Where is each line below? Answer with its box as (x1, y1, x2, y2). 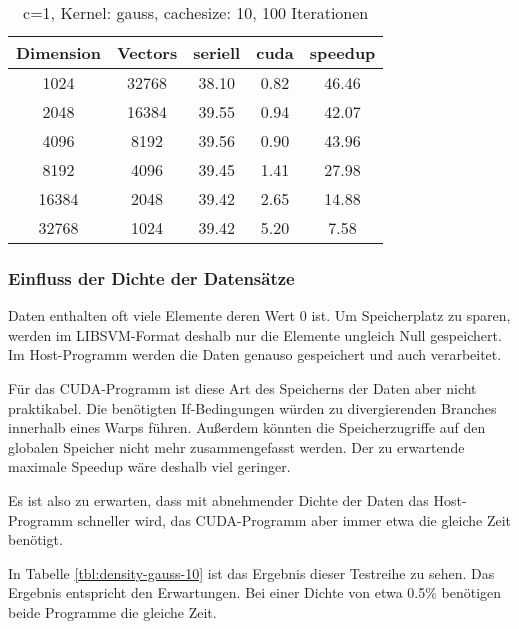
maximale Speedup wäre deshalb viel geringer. (8, 456, 291, 477)
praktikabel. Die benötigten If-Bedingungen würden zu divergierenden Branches (8, 397, 497, 418)
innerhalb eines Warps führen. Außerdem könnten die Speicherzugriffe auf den (8, 417, 486, 438)
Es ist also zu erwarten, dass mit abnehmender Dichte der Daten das (8, 489, 429, 510)
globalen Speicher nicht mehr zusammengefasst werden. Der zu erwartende (8, 436, 465, 457)
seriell (193, 41, 241, 64)
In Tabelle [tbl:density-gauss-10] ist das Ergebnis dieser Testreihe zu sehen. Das (8, 562, 495, 583)
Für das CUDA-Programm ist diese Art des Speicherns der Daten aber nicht (8, 378, 477, 398)
